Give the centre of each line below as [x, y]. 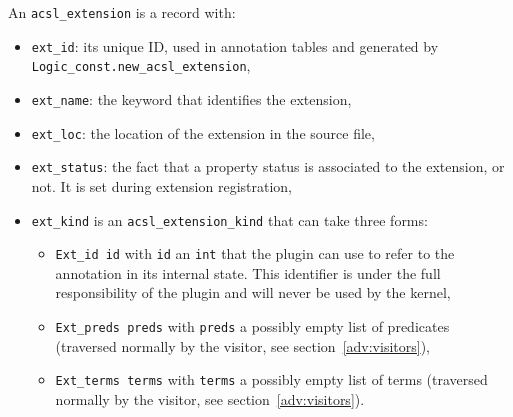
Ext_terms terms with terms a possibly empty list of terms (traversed [271, 379]
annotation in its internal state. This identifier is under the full [248, 272]
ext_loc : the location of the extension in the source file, [203, 132]
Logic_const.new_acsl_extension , [141, 65]
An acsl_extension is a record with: [122, 12]
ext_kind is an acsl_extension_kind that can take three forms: [229, 219]
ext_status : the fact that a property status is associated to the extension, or [268, 166]
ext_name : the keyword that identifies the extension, [191, 98]
